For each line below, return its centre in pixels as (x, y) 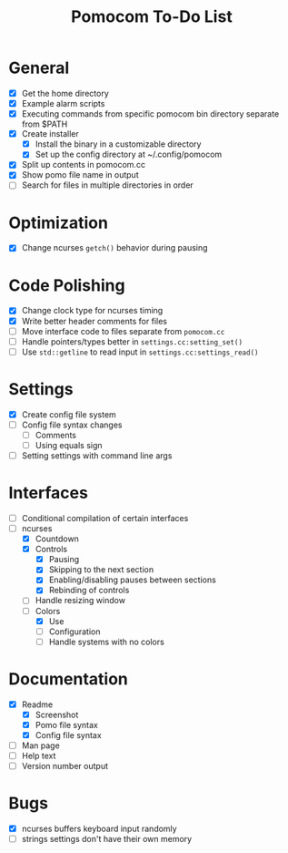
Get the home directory (65, 93)
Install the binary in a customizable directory (118, 144)
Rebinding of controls (89, 591)
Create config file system (69, 414)
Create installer (50, 134)
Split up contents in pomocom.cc (84, 165)
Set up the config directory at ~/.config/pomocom (129, 154)
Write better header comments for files (94, 321)
